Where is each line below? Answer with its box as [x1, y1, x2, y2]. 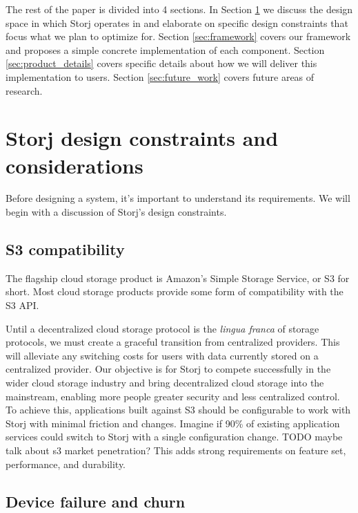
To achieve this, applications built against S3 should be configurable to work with [6, 402, 351, 417]
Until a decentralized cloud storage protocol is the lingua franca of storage [6, 321, 319, 335]
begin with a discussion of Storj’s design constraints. [6, 205, 227, 219]
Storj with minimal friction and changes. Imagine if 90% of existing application [6, 416, 340, 430]
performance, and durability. [6, 456, 126, 471]
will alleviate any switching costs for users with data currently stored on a [6, 348, 319, 362]
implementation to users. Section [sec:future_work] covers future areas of [6, 69, 315, 84]
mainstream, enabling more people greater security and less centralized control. [6, 389, 340, 403]
